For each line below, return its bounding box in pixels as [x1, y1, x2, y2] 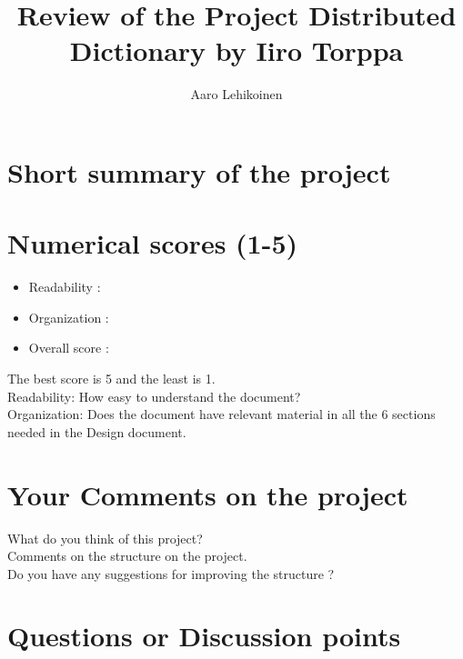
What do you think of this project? [7, 528, 203, 547]
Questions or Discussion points [7, 617, 401, 654]
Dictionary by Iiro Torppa [69, 32, 404, 69]
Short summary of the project [7, 153, 391, 190]
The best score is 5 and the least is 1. [7, 369, 216, 387]
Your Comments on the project [7, 475, 408, 513]
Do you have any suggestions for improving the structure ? [7, 564, 335, 583]
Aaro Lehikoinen [190, 85, 283, 104]
